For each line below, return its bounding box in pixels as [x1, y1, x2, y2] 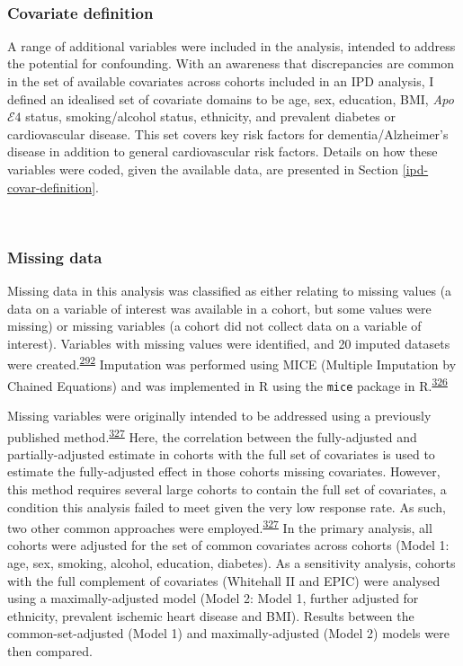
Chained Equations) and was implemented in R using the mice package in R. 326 [7, 373, 448, 395]
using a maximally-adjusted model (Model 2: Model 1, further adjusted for [7, 589, 419, 608]
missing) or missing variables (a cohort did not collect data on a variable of [7, 316, 422, 335]
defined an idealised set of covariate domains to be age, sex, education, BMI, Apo [7, 89, 454, 108]
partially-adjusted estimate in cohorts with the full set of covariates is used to [7, 444, 435, 463]
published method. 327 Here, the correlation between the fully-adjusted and [7, 424, 417, 446]
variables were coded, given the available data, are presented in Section [7, 159, 399, 178]
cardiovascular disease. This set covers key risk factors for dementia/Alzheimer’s [7, 124, 449, 143]
